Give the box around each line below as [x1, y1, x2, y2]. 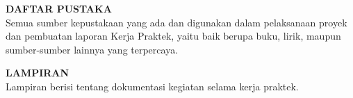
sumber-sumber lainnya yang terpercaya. [6, 42, 179, 56]
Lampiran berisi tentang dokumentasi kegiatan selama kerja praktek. [6, 79, 299, 93]
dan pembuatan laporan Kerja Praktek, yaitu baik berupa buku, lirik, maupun [6, 28, 341, 43]
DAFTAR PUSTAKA [6, 1, 112, 15]
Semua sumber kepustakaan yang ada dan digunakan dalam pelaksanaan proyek [6, 15, 347, 29]
